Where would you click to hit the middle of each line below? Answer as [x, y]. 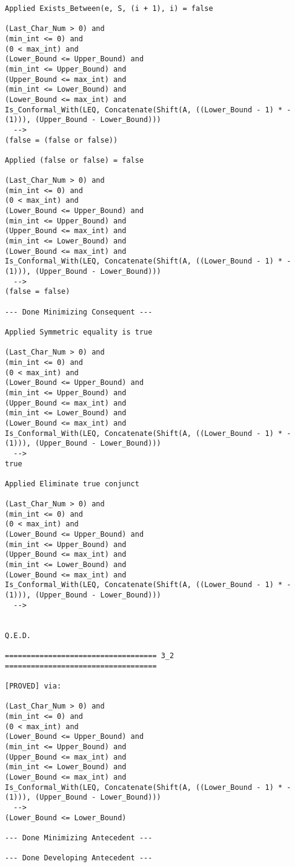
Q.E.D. [18, 635]
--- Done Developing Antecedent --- [79, 858]
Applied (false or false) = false [75, 160]
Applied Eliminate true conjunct [72, 484]
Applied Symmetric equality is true [79, 332]
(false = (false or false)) [61, 140]
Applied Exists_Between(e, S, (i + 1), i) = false [109, 8]
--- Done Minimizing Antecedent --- [79, 838]
